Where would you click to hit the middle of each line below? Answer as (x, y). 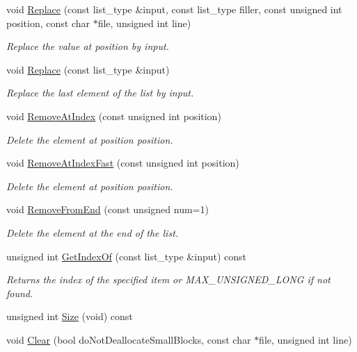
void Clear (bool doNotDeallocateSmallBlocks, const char (129, 339)
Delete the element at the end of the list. (93, 232)
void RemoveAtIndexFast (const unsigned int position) (123, 163)
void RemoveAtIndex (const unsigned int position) (114, 116)
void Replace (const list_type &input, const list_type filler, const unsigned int (174, 9)
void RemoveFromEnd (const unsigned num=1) (108, 209)
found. (20, 293)
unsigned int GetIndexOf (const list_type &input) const (127, 256)
